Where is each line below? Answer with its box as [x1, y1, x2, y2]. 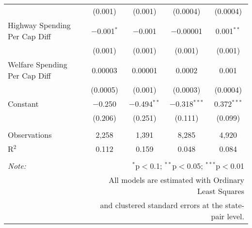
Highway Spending [8, 19, 71, 31]
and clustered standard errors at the [100, 199, 223, 211]
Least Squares [197, 185, 244, 196]
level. [227, 211, 244, 222]
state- [225, 199, 244, 211]
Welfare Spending [8, 59, 67, 70]
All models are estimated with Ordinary [109, 174, 244, 185]
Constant [8, 98, 39, 109]
